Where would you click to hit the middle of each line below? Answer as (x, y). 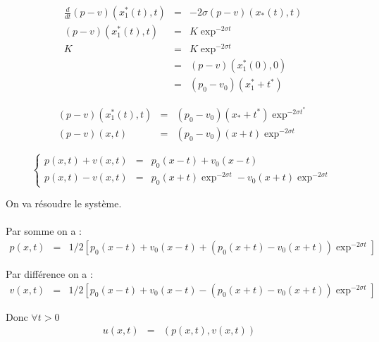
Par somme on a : (44, 231)
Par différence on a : (49, 274)
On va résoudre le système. (64, 203)
